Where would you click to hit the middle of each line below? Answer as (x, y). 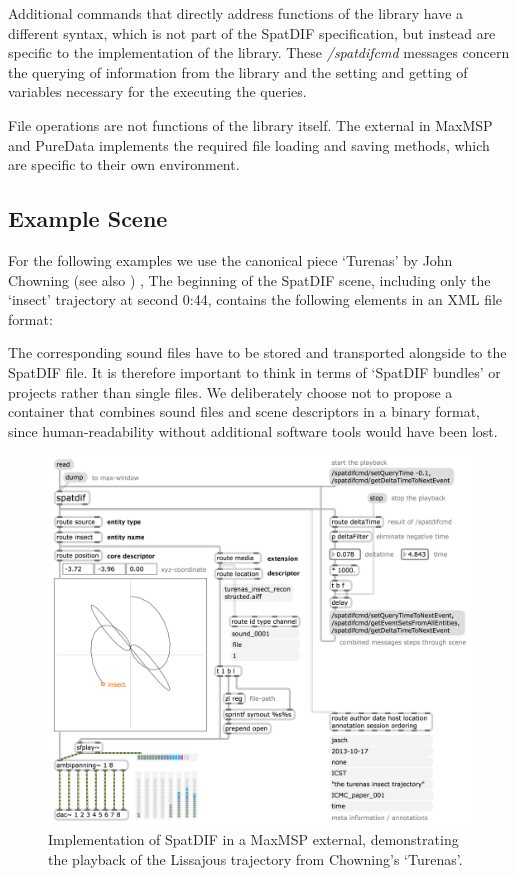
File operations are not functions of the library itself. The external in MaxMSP (250, 124)
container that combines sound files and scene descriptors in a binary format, (244, 411)
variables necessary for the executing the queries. (157, 91)
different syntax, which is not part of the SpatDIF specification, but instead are (252, 32)
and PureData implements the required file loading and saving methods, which (249, 144)
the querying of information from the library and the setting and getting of (238, 71)
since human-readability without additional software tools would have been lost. (253, 430)
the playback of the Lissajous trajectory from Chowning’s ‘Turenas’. (255, 858)
